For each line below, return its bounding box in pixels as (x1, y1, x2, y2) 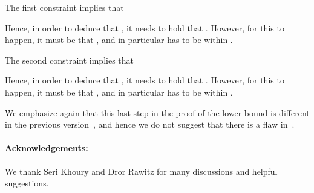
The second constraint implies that (5, 53, 134, 66)
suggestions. (5, 177, 49, 189)
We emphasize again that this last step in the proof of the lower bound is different (5, 106, 310, 119)
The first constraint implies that (5, 1, 124, 13)
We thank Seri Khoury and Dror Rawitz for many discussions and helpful (5, 165, 278, 177)
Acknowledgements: (5, 142, 88, 154)
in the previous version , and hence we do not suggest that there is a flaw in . (5, 118, 295, 131)
